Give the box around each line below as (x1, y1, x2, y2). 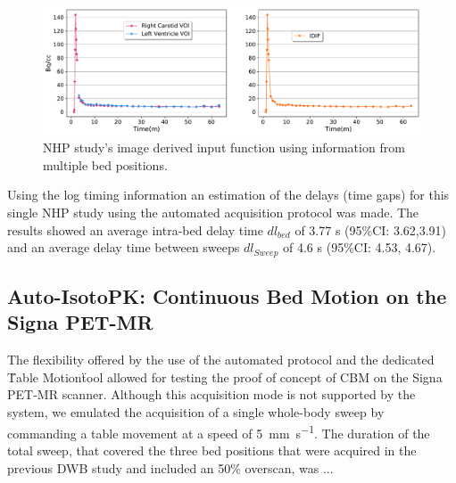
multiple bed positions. (43, 155, 168, 174)
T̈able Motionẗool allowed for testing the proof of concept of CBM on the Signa (7, 367, 443, 386)
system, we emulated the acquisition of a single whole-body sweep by (7, 403, 385, 422)
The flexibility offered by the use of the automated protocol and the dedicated (7, 350, 435, 369)
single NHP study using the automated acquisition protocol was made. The (7, 203, 419, 222)
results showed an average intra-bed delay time (7, 220, 263, 239)
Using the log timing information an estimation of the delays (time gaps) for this (7, 185, 450, 204)
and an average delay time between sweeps (7, 238, 240, 257)
